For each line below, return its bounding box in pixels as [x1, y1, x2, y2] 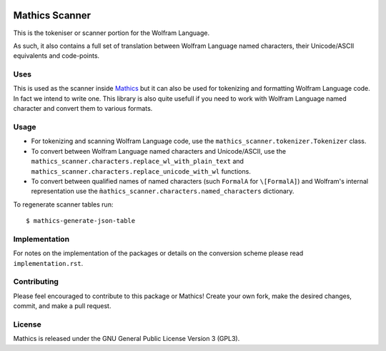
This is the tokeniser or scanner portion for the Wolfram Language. [13, 29, 210, 37]
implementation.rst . [13, 259, 84, 267]
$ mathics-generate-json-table [26, 217, 136, 225]
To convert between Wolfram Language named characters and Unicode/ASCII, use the [31, 147, 286, 155]
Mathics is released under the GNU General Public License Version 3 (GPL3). [13, 335, 240, 343]
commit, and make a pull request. [13, 302, 112, 310]
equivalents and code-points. [13, 51, 100, 60]
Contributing [13, 277, 59, 287]
